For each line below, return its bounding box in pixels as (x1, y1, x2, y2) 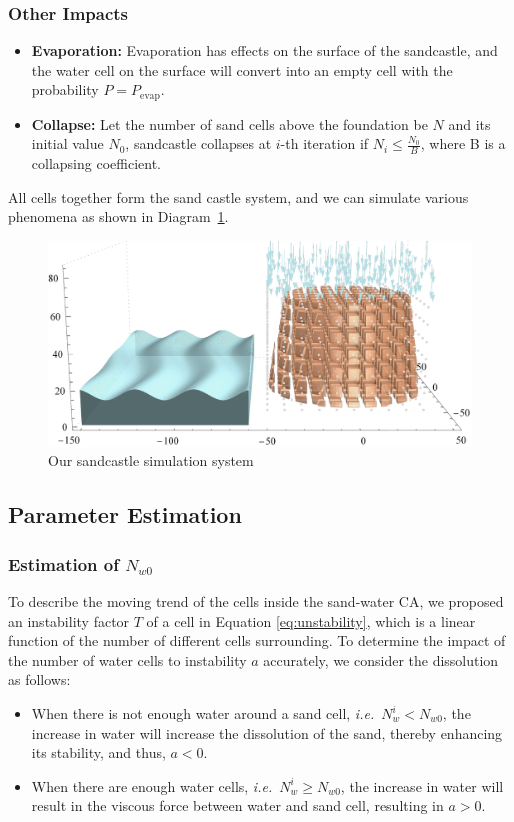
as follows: (8, 669, 71, 690)
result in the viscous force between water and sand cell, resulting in (31, 795, 444, 816)
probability (31, 79, 99, 100)
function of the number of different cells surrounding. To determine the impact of (8, 630, 506, 651)
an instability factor (8, 610, 130, 631)
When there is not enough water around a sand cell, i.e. (31, 703, 375, 723)
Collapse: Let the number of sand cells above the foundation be (31, 113, 428, 134)
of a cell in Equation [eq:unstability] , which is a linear (146, 610, 476, 631)
